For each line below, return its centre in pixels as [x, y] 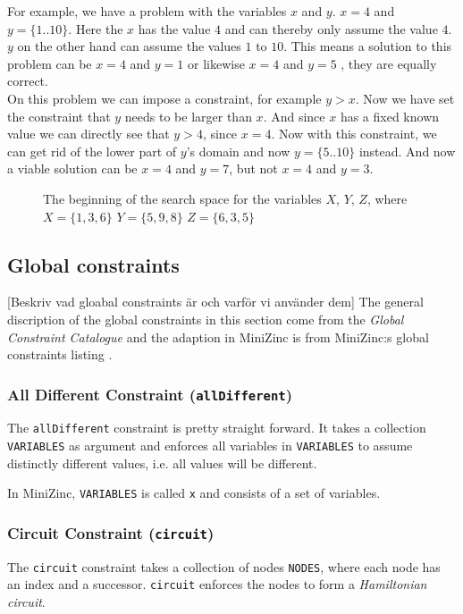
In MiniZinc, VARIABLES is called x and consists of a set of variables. [194, 493]
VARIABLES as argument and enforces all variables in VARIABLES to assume [210, 446]
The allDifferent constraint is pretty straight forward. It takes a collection [217, 428]
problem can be [50, 63]
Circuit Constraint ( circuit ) [111, 532]
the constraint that [59, 116]
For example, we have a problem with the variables [147, 11]
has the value [174, 28]
